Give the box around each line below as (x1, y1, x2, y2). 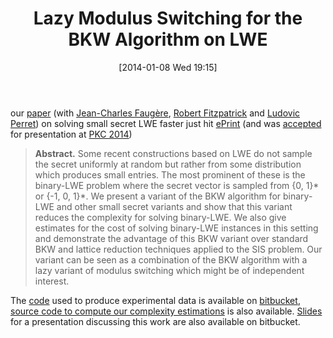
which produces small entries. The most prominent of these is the (34, 168, 306, 181)
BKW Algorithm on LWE (68, 28, 268, 51)
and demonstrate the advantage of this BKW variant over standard (34, 232, 309, 244)
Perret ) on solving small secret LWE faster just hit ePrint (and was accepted (10, 117, 322, 129)
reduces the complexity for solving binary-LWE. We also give (34, 211, 287, 223)
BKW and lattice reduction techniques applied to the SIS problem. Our (34, 243, 323, 255)
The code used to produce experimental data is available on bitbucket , (10, 294, 301, 306)
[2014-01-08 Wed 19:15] (118, 61, 218, 73)
